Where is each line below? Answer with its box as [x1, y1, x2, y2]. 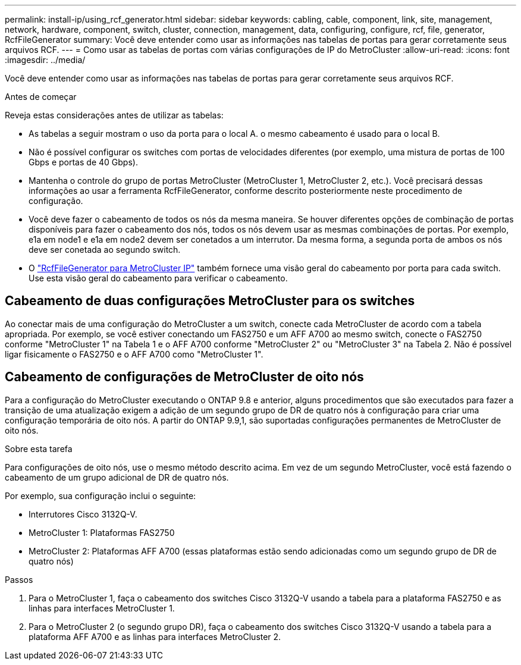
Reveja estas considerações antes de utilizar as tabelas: [5, 110, 224, 120]
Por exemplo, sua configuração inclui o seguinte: [5, 490, 196, 501]
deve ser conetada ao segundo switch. [29, 244, 181, 255]
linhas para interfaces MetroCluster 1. [29, 603, 175, 613]
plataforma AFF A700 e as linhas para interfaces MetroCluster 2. [29, 631, 281, 642]
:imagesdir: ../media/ [5, 55, 86, 65]
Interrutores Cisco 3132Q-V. [29, 509, 137, 519]
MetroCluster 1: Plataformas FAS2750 [29, 527, 175, 538]
